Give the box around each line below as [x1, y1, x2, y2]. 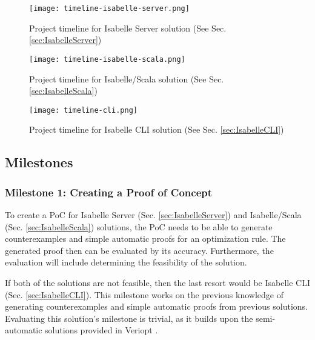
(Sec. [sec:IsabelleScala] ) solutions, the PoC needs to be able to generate [5, 220, 273, 233]
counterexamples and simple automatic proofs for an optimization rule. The [5, 232, 286, 245]
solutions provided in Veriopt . [45, 324, 158, 336]
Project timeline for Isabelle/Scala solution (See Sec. [29, 72, 224, 85]
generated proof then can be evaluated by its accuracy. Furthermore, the [5, 244, 274, 256]
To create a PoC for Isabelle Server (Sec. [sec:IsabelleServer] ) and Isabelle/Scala [5, 208, 302, 221]
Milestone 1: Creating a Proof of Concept [5, 184, 213, 199]
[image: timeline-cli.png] [29, 105, 138, 115]
